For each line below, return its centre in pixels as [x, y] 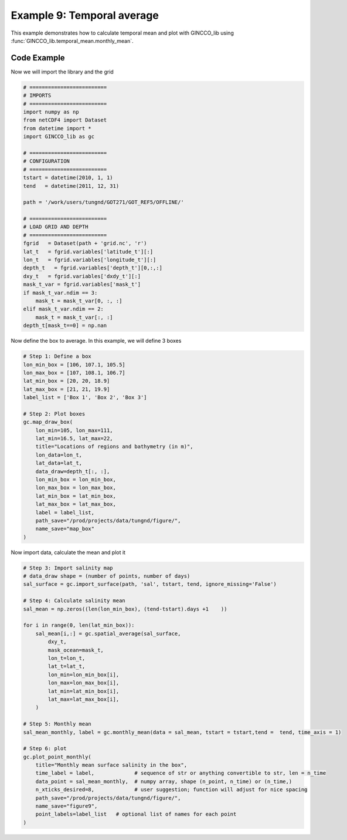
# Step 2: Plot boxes [54, 414]
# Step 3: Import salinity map [68, 568]
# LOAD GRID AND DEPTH [56, 227]
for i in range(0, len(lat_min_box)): [79, 625]
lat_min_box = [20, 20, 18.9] [67, 381]
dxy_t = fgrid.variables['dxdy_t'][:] [82, 276]
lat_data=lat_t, [59, 463]
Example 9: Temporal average [85, 15]
